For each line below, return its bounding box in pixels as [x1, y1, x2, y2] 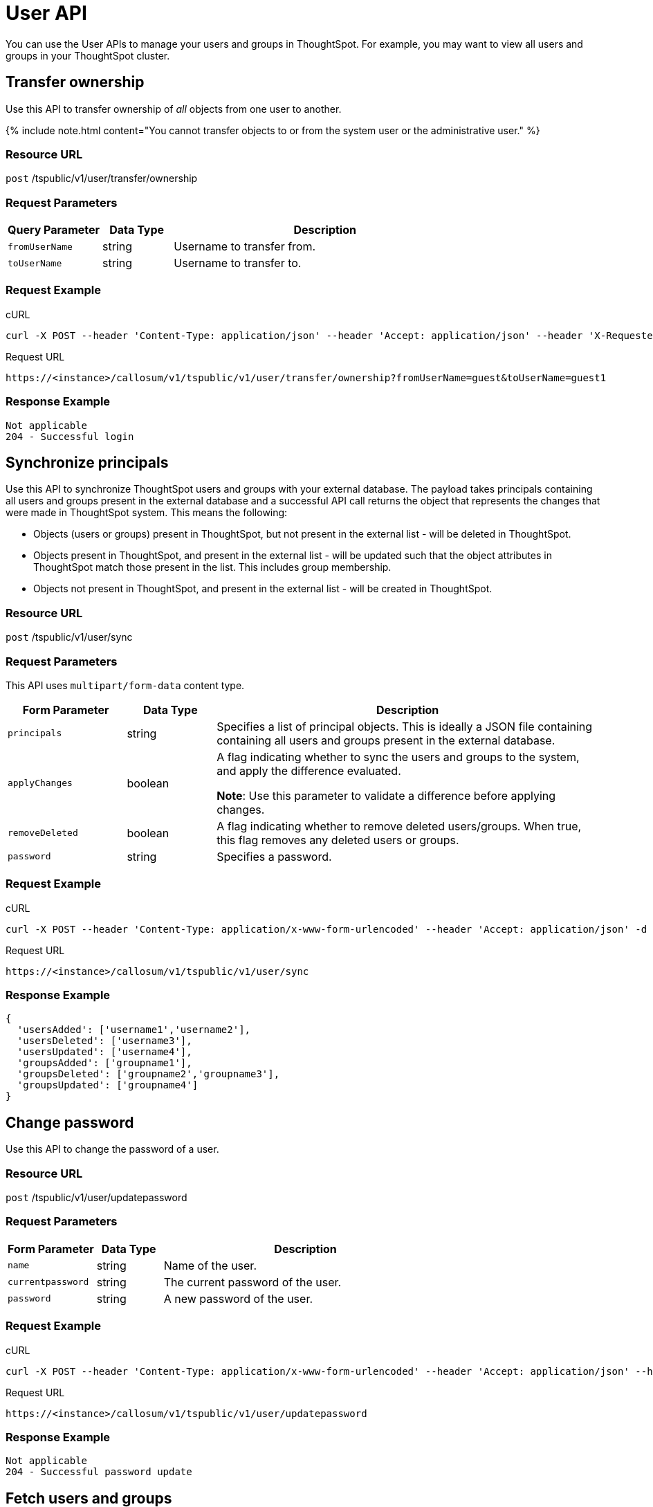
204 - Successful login [6, 430, 134, 442]
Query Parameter [8, 223, 100, 237]
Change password [6, 1113, 134, 1131]
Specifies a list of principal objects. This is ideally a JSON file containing [217, 719, 593, 733]
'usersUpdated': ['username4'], [17, 1046, 192, 1058]
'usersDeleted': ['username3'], [17, 1035, 192, 1047]
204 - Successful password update [6, 1466, 192, 1478]
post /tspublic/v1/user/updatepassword [6, 1191, 187, 1204]
